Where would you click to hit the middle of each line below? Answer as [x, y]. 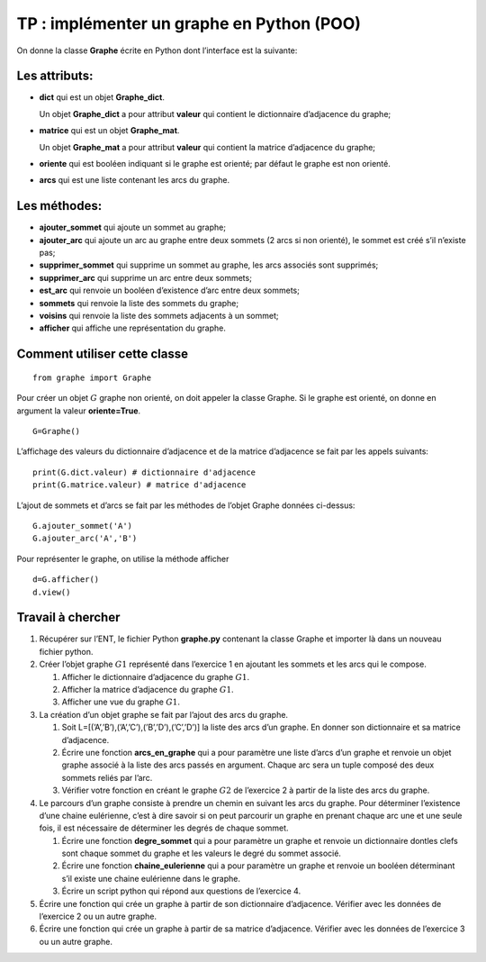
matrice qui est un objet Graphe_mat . [109, 131]
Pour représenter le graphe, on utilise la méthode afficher [123, 558]
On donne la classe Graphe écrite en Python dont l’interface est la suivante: [157, 50]
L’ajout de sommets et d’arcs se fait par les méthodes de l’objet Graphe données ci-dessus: [186, 505]
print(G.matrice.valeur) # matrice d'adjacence [139, 485]
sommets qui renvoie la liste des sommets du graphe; [139, 303]
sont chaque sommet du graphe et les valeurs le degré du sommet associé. [202, 853]
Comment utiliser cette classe [103, 354]
